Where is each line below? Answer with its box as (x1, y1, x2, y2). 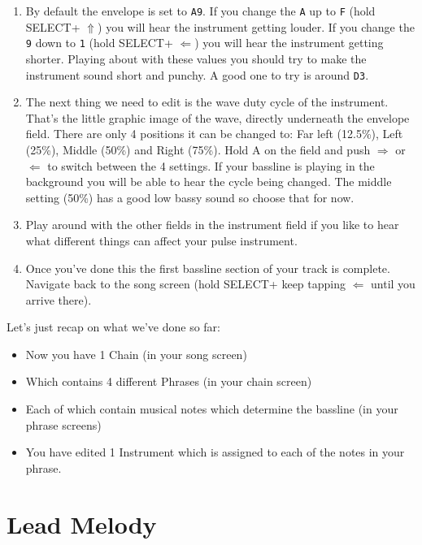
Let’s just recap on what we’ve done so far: (7, 318, 220, 335)
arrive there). (25, 291, 92, 308)
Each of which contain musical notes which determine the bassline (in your (25, 400, 398, 417)
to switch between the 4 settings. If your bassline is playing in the (47, 157, 375, 174)
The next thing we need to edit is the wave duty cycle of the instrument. (25, 93, 389, 110)
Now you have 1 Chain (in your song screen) (25, 345, 247, 362)
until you (371, 275, 415, 292)
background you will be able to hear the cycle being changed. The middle (25, 173, 392, 190)
